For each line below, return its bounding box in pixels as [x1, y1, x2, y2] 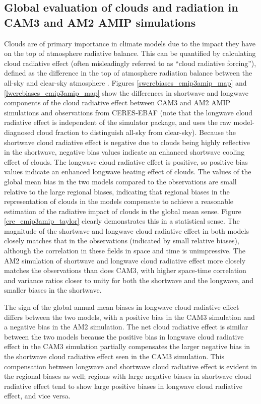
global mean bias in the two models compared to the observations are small [4, 176, 237, 186]
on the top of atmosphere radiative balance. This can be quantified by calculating [4, 48, 256, 58]
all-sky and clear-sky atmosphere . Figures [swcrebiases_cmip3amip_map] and [4, 77, 247, 88]
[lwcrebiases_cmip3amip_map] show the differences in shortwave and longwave [4, 87, 249, 98]
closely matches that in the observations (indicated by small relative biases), [4, 235, 239, 246]
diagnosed [4, 126, 34, 137]
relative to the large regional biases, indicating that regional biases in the [4, 186, 230, 196]
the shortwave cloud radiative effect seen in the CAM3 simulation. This [4, 351, 225, 361]
